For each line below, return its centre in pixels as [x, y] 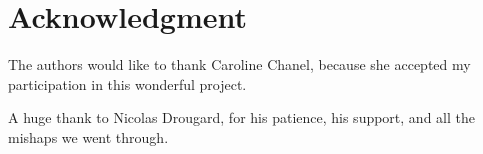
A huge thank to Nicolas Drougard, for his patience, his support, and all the [241, 117]
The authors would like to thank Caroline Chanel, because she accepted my [239, 64]
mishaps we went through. [88, 136]
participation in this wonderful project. [127, 83]
